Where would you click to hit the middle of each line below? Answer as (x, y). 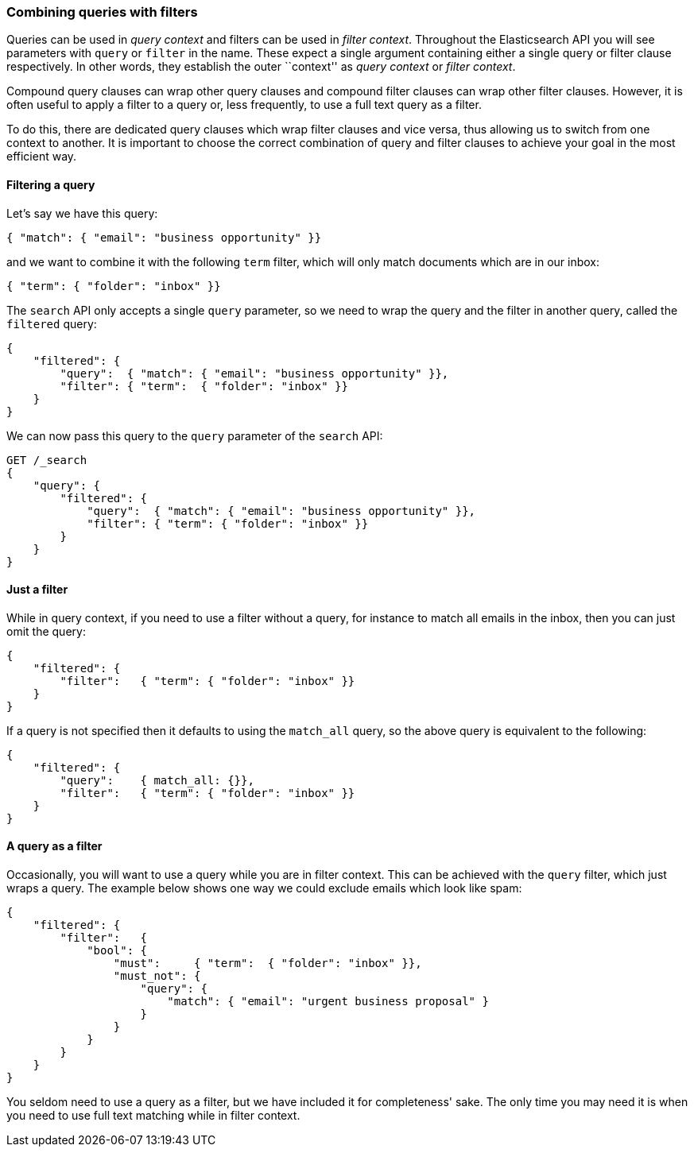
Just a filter (37, 590)
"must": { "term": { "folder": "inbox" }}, (268, 963)
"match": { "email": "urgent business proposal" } (328, 1002)
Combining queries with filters (102, 12)
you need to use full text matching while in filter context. (153, 1116)
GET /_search (47, 460)
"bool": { (117, 951)
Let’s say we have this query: (82, 213)
